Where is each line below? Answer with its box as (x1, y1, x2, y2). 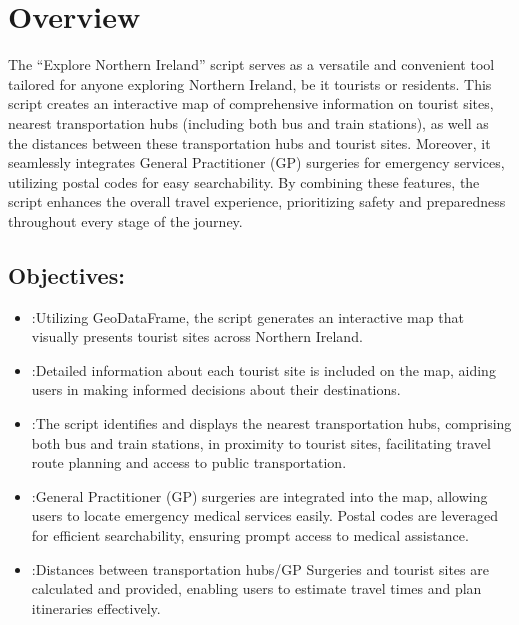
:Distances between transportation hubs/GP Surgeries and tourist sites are (31, 558, 489, 579)
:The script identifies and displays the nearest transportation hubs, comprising (31, 413, 512, 434)
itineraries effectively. (31, 597, 161, 618)
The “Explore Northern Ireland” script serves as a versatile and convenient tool (8, 54, 495, 75)
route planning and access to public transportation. (31, 452, 347, 473)
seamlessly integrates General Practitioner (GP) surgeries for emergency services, (8, 152, 505, 173)
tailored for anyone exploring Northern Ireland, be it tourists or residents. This (8, 73, 492, 94)
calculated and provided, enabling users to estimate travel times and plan (31, 578, 482, 599)
